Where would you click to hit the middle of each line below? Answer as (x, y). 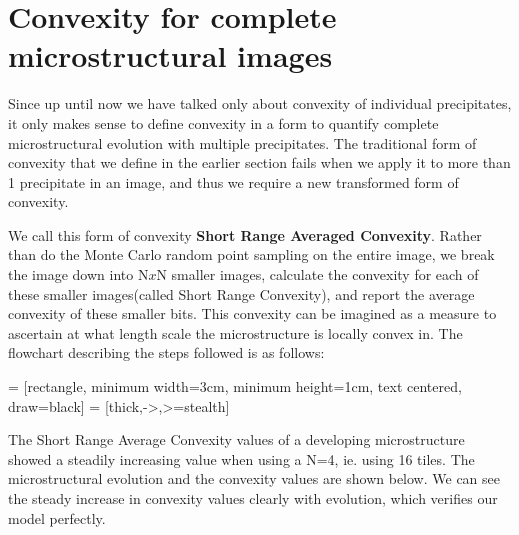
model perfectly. (57, 517)
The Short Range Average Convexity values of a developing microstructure (236, 439)
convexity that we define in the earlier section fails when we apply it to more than (259, 162)
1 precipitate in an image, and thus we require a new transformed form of (233, 181)
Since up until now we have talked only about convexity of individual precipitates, (260, 103)
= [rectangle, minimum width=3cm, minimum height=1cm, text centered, (235, 386)
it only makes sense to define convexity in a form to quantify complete (223, 122)
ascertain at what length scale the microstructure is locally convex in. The (235, 332)
